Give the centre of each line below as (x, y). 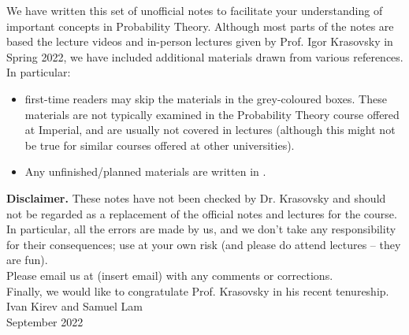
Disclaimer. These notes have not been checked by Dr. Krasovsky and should (196, 197)
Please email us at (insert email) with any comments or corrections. (170, 275)
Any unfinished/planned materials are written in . (145, 171)
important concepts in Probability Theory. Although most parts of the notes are (200, 26)
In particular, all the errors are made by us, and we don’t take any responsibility (201, 229)
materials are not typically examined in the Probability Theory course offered (212, 114)
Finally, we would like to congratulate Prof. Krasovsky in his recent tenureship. (198, 290)
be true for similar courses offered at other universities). (160, 145)
